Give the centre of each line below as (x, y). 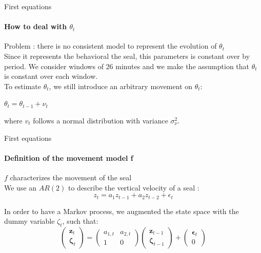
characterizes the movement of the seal (71, 177)
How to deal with (36, 26)
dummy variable (29, 221)
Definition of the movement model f (69, 157)
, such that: (80, 221)
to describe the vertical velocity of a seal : (134, 187)
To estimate (23, 86)
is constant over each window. (51, 76)
